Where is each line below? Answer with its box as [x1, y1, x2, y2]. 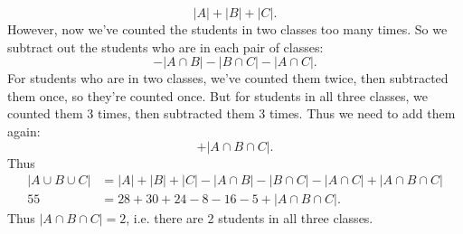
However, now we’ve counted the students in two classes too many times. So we [7, 20, 448, 38]
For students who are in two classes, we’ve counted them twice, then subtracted [7, 69, 449, 88]
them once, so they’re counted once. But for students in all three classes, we [7, 86, 429, 105]
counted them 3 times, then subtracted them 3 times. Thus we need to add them [7, 104, 456, 123]
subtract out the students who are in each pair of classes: [7, 37, 324, 56]
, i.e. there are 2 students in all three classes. [126, 209, 373, 228]
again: [7, 121, 41, 140]
